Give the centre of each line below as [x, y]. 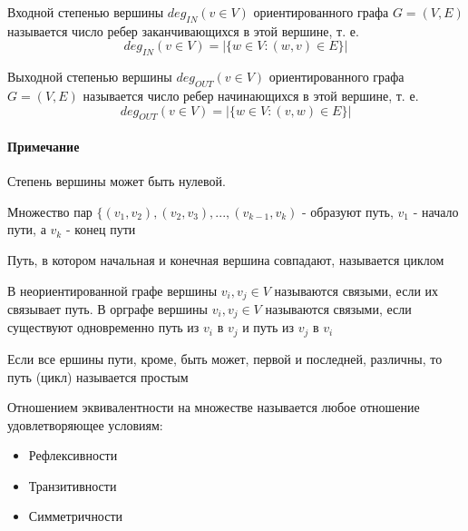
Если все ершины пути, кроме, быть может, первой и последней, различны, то [225, 358]
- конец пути [101, 229]
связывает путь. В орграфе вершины [108, 309]
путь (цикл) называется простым [98, 376]
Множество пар [50, 211]
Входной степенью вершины [86, 12]
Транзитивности [73, 485]
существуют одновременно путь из [103, 327]
